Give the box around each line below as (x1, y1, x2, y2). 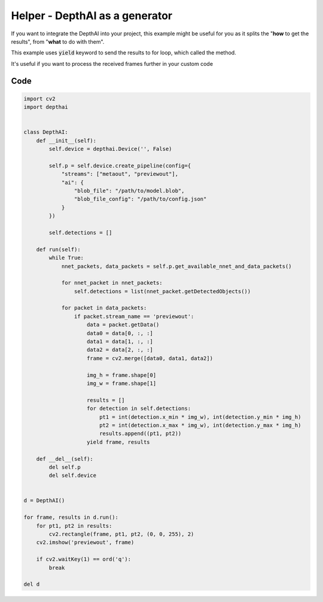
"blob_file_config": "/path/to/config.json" (74, 196, 207, 203)
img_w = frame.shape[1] (87, 380, 157, 387)
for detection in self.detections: (87, 405, 191, 412)
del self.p (48, 464, 81, 470)
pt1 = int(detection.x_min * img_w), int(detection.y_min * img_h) (99, 414, 301, 420)
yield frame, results (87, 439, 150, 445)
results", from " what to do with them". (11, 38, 105, 45)
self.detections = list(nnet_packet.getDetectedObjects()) (74, 288, 251, 294)
